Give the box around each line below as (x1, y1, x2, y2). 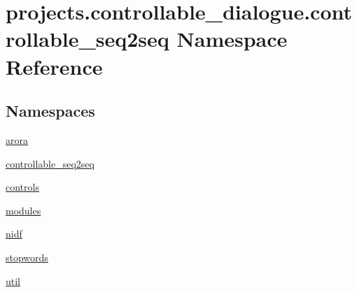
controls (6, 180, 39, 194)
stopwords (6, 249, 48, 264)
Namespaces (6, 100, 95, 122)
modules (6, 203, 41, 217)
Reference (6, 52, 103, 80)
